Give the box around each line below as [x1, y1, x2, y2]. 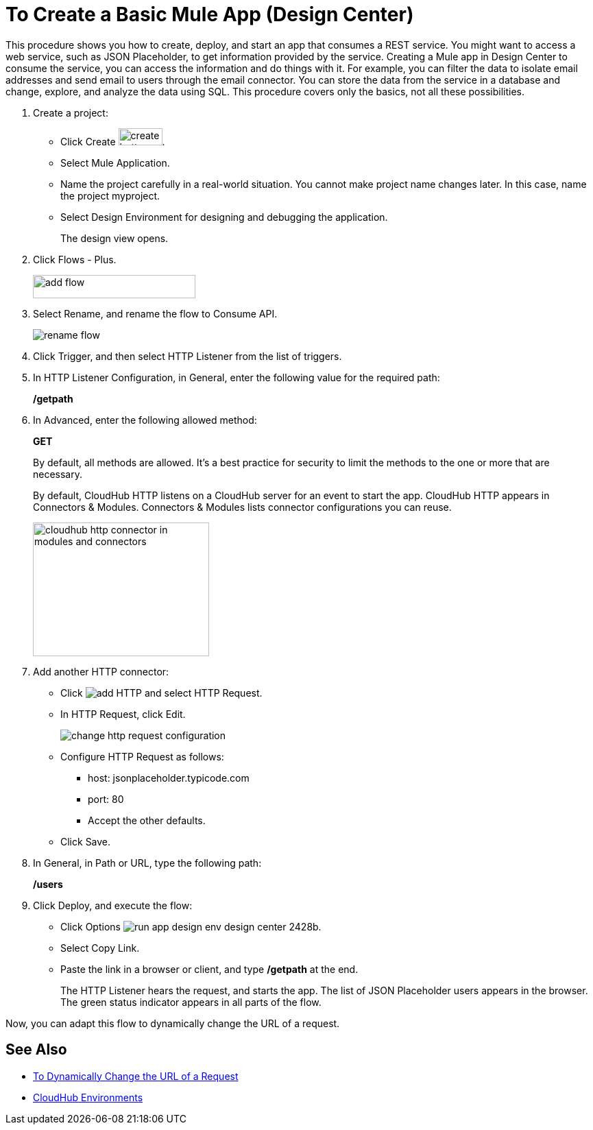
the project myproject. [60, 189, 160, 202]
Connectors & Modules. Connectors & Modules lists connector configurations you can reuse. [33, 501, 452, 513]
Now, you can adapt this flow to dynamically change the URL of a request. [5, 1017, 340, 1029]
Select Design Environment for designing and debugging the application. [60, 211, 388, 223]
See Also [5, 1041, 67, 1059]
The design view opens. [60, 232, 169, 244]
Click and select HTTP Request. [60, 686, 263, 699]
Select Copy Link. [60, 941, 140, 954]
